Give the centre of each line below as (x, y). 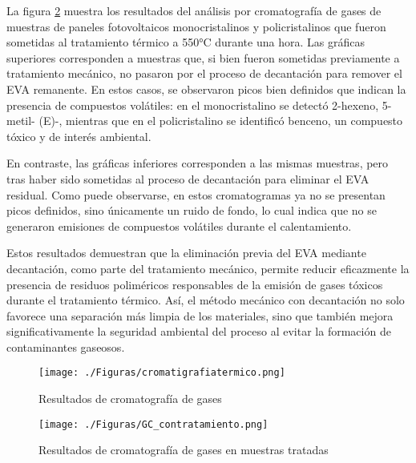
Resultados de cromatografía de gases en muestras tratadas (184, 450)
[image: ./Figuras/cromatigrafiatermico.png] (162, 373)
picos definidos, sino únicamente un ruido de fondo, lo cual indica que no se (192, 210)
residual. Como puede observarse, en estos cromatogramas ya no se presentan (196, 194)
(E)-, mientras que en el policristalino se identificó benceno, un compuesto (221, 121)
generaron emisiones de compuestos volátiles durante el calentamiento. (179, 225)
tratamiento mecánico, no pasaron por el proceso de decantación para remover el (204, 73)
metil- (21, 121)
